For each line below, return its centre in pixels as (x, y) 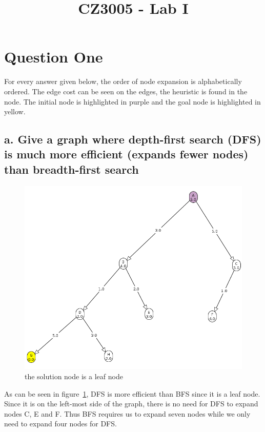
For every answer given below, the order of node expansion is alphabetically (123, 81)
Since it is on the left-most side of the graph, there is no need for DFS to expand (131, 404)
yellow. (15, 111)
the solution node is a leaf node (74, 376)
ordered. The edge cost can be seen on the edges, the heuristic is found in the (126, 91)
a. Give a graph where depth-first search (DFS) (133, 139)
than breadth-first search (72, 169)
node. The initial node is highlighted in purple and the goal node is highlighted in (132, 101)
